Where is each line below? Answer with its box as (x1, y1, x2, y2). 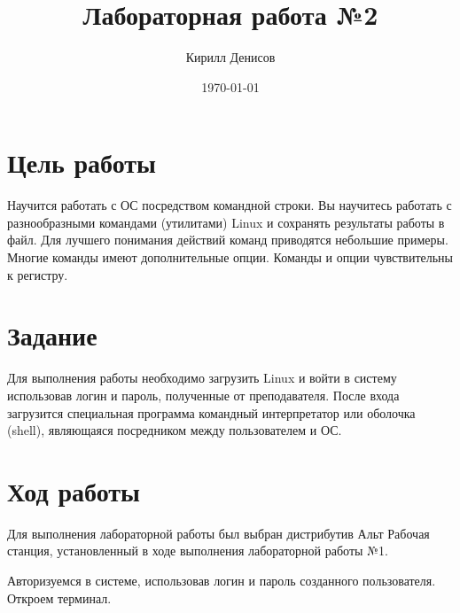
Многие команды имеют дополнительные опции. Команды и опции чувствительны (7, 248, 453, 267)
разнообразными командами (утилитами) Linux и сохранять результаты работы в (7, 213, 445, 231)
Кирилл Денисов (185, 48, 276, 66)
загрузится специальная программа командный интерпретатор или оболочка (7, 403, 416, 422)
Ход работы (7, 472, 140, 508)
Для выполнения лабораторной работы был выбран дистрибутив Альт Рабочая (7, 524, 430, 542)
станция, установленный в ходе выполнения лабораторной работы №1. (7, 541, 388, 560)
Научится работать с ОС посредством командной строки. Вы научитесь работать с (7, 196, 452, 214)
